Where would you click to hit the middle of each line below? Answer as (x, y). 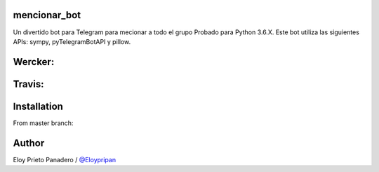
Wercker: (34, 62)
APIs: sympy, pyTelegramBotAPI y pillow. (72, 41)
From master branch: (43, 123)
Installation (38, 106)
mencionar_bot (47, 15)
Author (29, 143)
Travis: (28, 84)
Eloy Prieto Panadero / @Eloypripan (64, 159)
